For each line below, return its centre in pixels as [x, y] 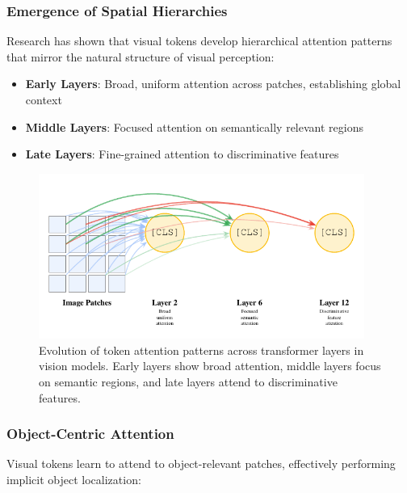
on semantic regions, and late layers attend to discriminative [188, 381]
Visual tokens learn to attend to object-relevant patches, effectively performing [201, 464]
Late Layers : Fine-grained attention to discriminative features [182, 154]
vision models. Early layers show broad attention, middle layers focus [210, 366]
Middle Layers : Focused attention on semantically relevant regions [194, 126]
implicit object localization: [74, 479]
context [44, 99]
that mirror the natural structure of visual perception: [141, 56]
